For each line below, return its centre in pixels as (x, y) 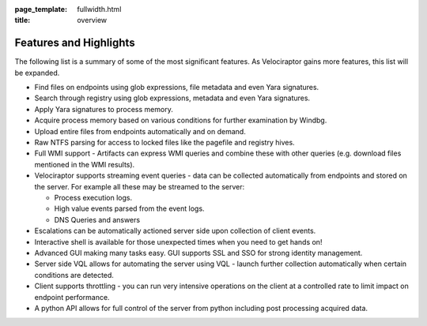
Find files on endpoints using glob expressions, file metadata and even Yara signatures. (177, 88)
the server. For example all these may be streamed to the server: (140, 186)
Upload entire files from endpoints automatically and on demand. (140, 131)
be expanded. (37, 73)
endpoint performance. (72, 297)
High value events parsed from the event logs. (129, 208)
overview (92, 21)
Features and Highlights (75, 43)
